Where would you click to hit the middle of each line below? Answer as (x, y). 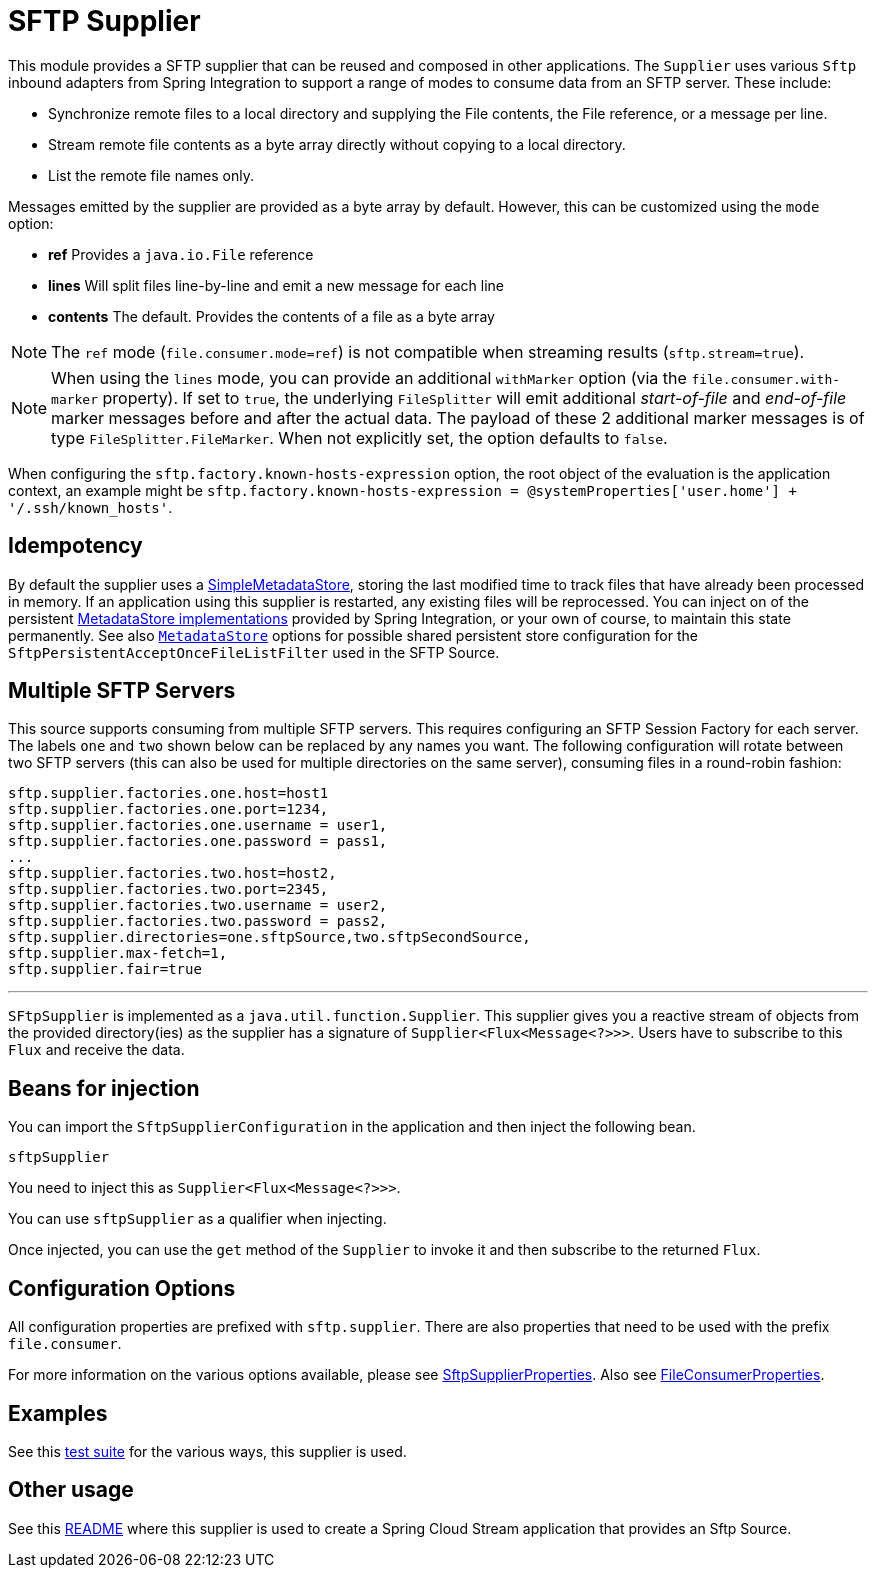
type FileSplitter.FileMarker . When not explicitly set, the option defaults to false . (359, 437)
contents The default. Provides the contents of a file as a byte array (271, 316)
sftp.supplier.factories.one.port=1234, (168, 809)
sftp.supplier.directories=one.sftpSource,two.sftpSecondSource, (269, 937)
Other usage (71, 1490)
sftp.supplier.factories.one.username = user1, (198, 825)
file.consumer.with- (766, 379)
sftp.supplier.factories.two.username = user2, (198, 905)
